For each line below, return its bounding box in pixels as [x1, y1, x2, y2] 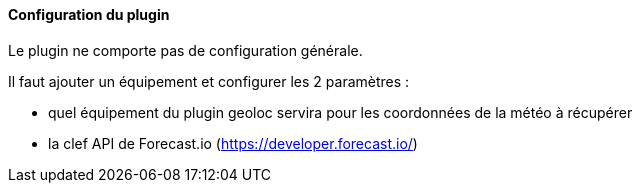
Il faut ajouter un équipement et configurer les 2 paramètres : [8, 72, 410, 90]
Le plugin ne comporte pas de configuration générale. [8, 41, 363, 59]
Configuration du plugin [8, 6, 170, 23]
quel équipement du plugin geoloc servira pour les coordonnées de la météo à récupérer [48, 103, 633, 121]
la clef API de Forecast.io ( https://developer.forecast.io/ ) [48, 134, 418, 152]
